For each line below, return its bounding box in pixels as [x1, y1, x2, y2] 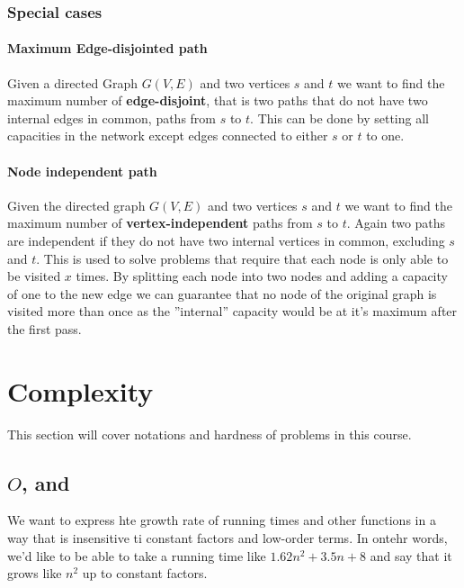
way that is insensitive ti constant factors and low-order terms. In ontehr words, [7, 529, 448, 547]
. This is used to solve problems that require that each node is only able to [36, 249, 449, 267]
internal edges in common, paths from [7, 108, 217, 127]
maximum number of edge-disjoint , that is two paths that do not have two [7, 91, 428, 110]
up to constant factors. [82, 564, 208, 583]
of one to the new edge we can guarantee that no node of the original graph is [7, 284, 437, 303]
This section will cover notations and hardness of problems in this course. [7, 424, 412, 443]
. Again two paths [346, 213, 446, 232]
